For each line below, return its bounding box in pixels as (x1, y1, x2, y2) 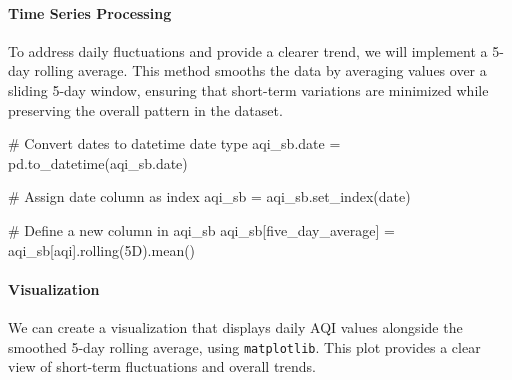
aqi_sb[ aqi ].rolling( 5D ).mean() (8, 239, 196, 260)
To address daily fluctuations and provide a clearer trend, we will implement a (8, 40, 488, 61)
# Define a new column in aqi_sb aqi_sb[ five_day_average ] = (8, 219, 395, 240)
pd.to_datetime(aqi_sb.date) (8, 152, 188, 173)
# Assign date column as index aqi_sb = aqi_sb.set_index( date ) (8, 186, 411, 207)
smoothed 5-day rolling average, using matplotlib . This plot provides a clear (8, 336, 481, 357)
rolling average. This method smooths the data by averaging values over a (34, 60, 487, 81)
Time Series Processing (8, 2, 172, 23)
